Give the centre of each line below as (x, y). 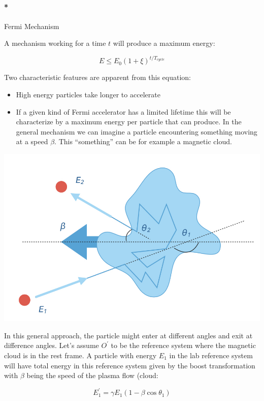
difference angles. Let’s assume (52, 345)
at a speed (32, 141)
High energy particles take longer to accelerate (88, 95)
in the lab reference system (211, 355)
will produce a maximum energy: (164, 43)
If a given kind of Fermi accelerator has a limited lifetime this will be (123, 111)
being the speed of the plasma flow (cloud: (92, 375)
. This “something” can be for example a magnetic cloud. (143, 141)
